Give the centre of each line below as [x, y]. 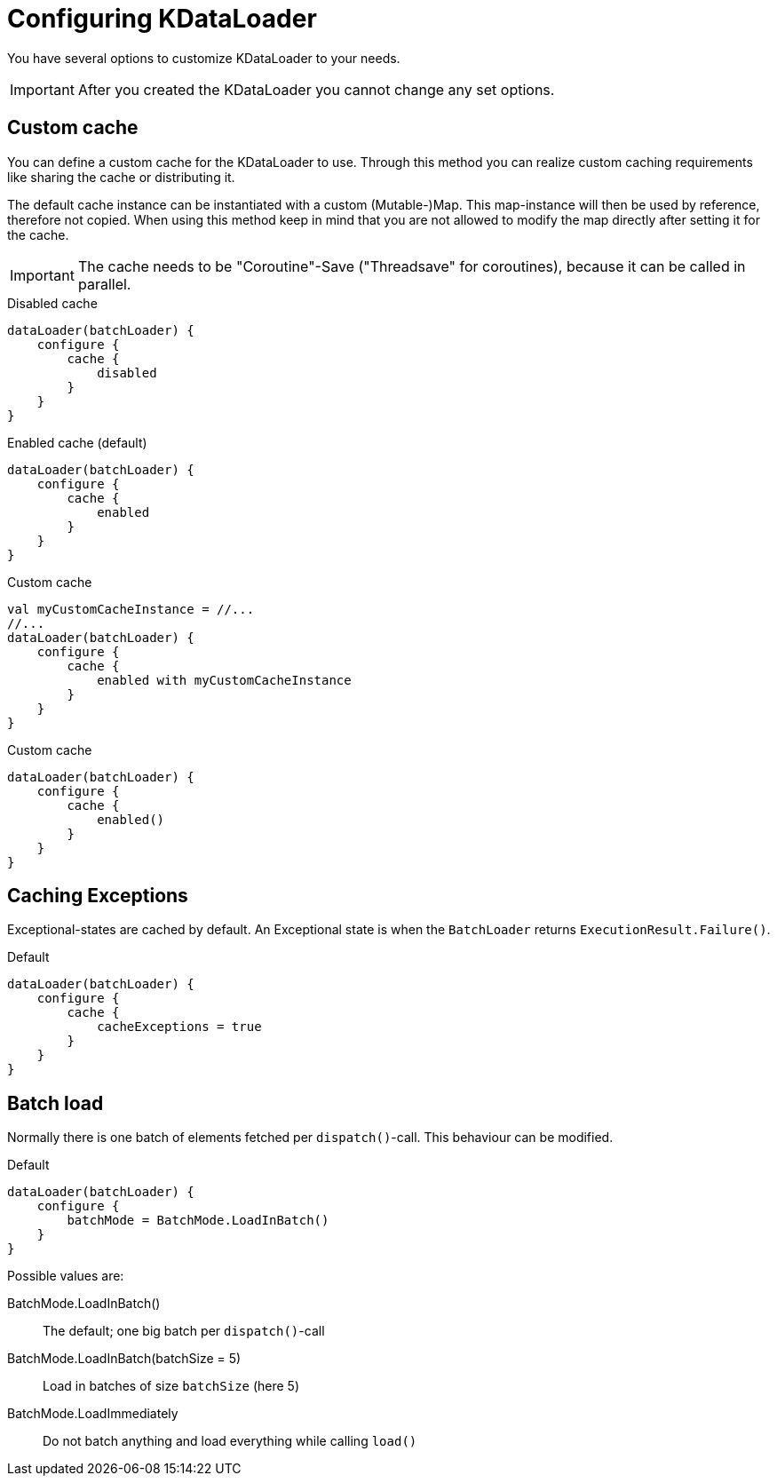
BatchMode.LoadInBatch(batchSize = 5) [124, 1359]
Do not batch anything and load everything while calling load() [230, 1441]
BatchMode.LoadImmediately [93, 1414]
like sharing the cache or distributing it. [121, 177]
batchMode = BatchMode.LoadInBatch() [198, 1221]
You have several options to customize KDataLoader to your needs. [204, 58]
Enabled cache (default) [77, 442]
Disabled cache [52, 303]
